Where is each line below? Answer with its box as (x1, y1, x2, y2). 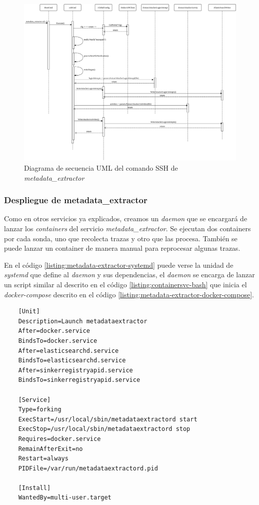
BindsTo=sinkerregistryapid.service (18, 376, 140, 384)
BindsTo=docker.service (18, 337, 97, 344)
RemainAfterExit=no (18, 445, 83, 452)
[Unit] (18, 308, 40, 315)
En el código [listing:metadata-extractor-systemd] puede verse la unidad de (4, 259, 233, 270)
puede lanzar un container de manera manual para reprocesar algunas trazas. (4, 243, 240, 253)
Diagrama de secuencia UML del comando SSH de (24, 163, 178, 173)
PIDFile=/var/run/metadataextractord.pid (18, 464, 158, 472)
